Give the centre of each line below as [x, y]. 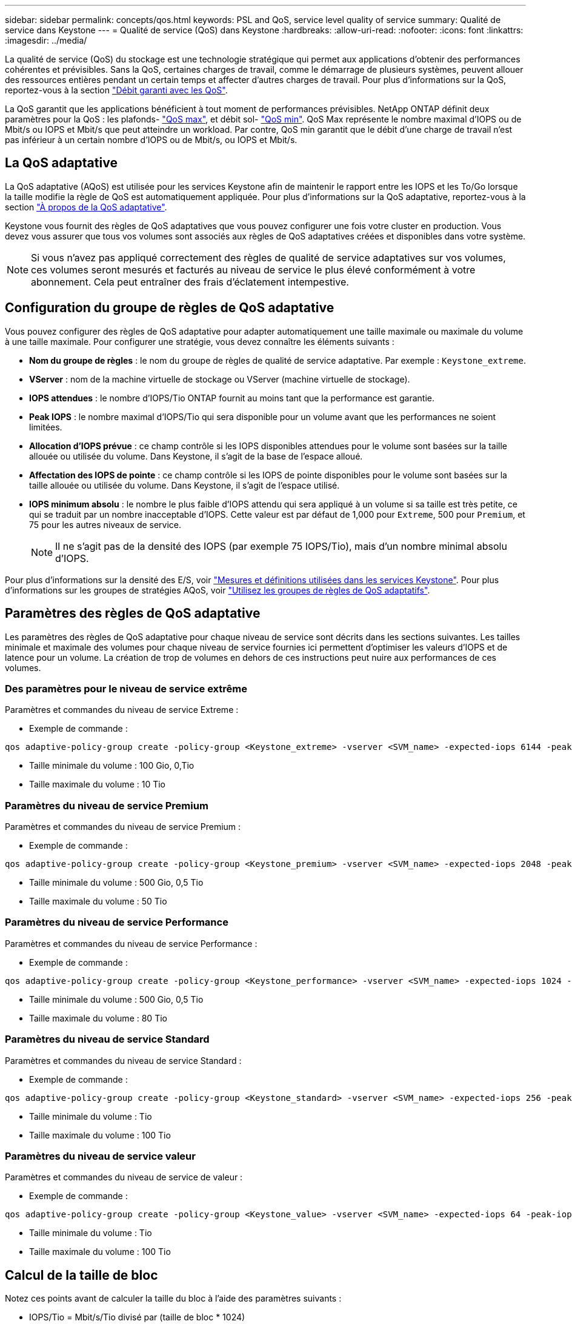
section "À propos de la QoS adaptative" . [86, 207]
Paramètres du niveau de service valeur [100, 1156]
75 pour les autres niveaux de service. [105, 524]
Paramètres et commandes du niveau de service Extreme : [122, 710]
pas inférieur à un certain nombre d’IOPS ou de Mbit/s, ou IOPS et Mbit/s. [151, 140]
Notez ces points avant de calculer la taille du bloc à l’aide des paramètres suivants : [173, 1299]
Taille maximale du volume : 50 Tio [98, 901]
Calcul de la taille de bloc [81, 1275]
